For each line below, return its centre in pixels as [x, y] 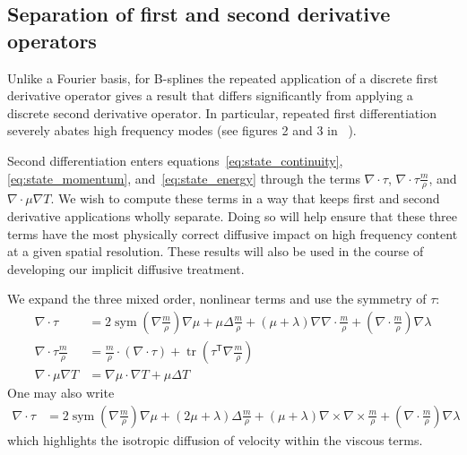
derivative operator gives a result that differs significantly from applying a [210, 95]
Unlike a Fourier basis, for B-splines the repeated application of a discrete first [223, 77]
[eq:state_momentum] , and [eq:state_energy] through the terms [184, 178]
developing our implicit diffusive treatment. [126, 268]
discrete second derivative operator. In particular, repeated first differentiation [222, 112]
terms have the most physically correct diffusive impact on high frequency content [233, 233]
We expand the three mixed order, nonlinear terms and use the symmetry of [217, 299]
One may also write [61, 393]
